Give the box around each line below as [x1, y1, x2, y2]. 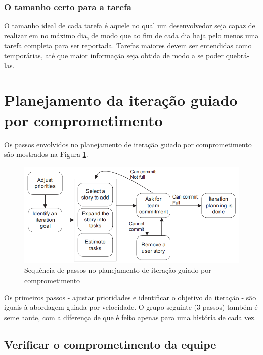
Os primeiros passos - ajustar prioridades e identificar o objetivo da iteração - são [4, 292, 256, 302]
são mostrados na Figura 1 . [4, 149, 89, 160]
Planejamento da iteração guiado [4, 90, 238, 110]
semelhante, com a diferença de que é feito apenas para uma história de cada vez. [4, 311, 256, 322]
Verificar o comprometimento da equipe [4, 336, 216, 352]
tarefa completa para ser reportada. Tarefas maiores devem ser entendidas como [4, 40, 252, 51]
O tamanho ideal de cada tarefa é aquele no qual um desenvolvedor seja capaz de [4, 20, 255, 31]
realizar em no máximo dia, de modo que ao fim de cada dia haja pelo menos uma [4, 30, 259, 41]
